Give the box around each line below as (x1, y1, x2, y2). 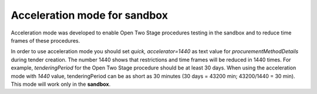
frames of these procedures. (11, 37, 80, 44)
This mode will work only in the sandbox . (11, 81, 111, 88)
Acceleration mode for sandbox (11, 9, 168, 22)
